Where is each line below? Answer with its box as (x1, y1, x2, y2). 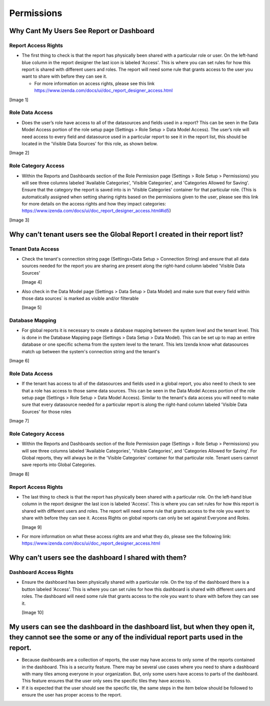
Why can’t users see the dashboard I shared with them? (9, 554, 187, 562)
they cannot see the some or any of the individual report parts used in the (9, 633, 243, 641)
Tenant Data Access (9, 246, 59, 253)
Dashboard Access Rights (9, 569, 73, 576)
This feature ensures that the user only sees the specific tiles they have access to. (21, 678, 191, 684)
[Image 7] (9, 418, 29, 424)
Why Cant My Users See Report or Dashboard (9, 27, 154, 35)
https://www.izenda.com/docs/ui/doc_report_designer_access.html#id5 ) (21, 208, 171, 214)
